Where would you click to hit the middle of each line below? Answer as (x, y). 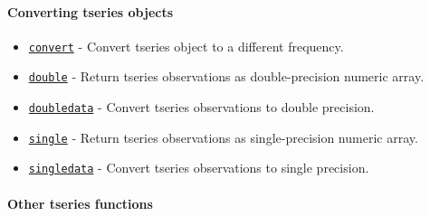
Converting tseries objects (91, 11)
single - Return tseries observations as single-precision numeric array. (223, 137)
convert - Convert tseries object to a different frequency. (186, 46)
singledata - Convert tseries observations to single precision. (199, 168)
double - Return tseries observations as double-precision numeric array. (226, 76)
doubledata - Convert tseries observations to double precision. (201, 107)
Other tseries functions (80, 203)
